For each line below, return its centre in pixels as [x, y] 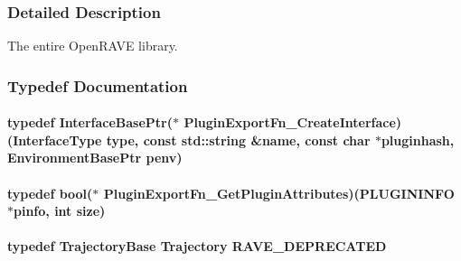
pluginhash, [418, 140]
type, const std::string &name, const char [238, 140]
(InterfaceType [55, 140]
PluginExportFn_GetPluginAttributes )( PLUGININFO [279, 193]
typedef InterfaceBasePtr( [90, 122]
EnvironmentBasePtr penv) [95, 158]
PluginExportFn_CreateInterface [290, 122]
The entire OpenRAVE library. [93, 46]
